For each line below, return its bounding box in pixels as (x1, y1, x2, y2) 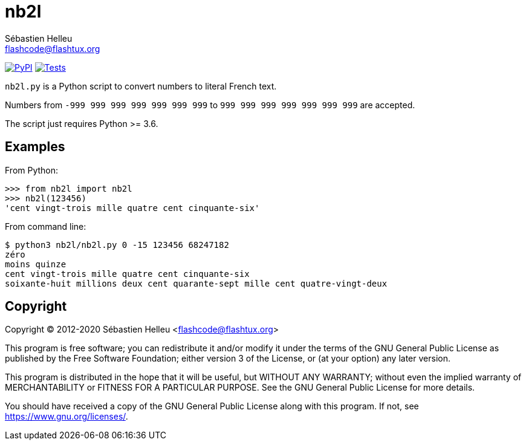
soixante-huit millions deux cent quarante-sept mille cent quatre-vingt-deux (5, 278, 388, 288)
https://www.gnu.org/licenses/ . (5, 411, 128, 422)
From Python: (5, 164, 59, 175)
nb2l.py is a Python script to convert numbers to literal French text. (5, 80, 277, 91)
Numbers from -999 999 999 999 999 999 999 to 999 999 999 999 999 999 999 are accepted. (5, 99, 415, 110)
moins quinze (5, 259, 67, 269)
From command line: (5, 221, 86, 232)
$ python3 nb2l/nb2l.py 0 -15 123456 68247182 (5, 239, 229, 250)
